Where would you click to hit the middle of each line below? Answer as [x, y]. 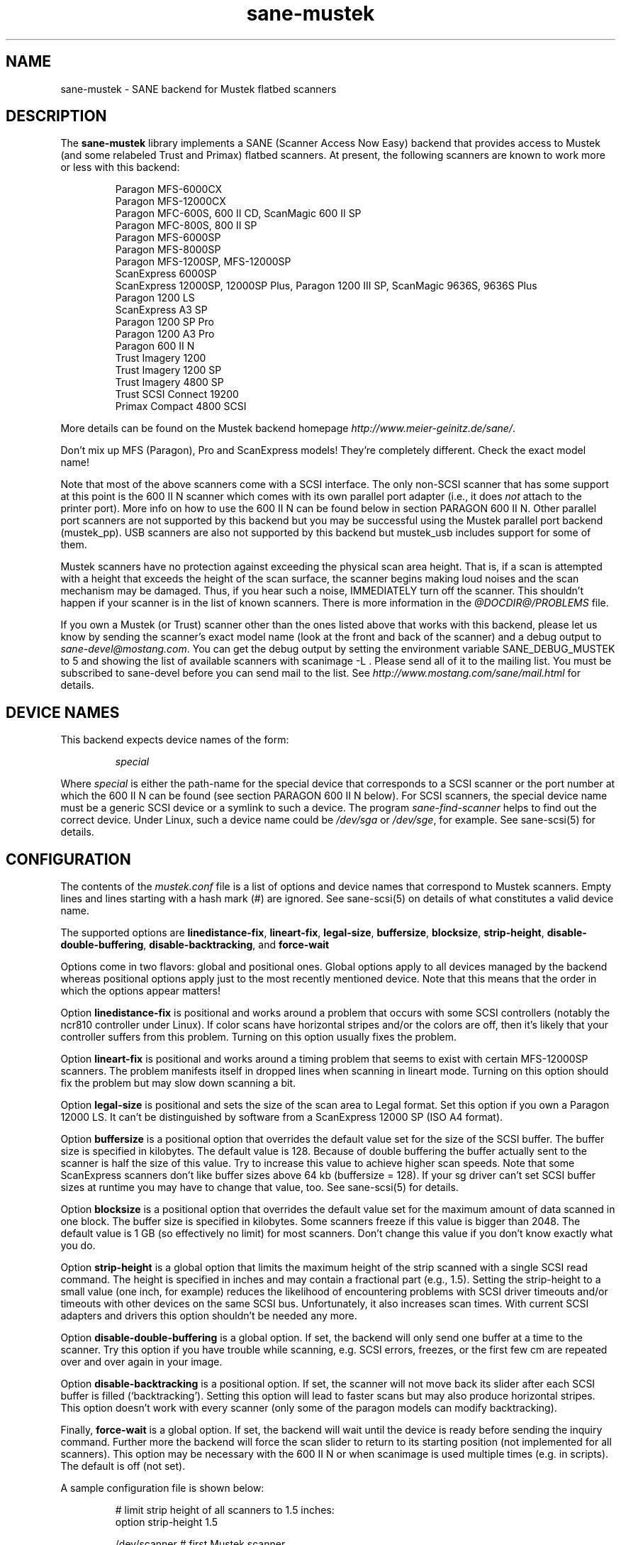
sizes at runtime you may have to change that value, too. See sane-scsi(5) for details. [259, 1187]
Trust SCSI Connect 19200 [177, 394]
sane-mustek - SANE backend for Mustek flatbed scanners [198, 89]
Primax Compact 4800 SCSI [181, 406]
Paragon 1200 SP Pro [164, 322]
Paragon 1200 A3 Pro [165, 334]
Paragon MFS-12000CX [170, 201]
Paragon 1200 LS [155, 298]
